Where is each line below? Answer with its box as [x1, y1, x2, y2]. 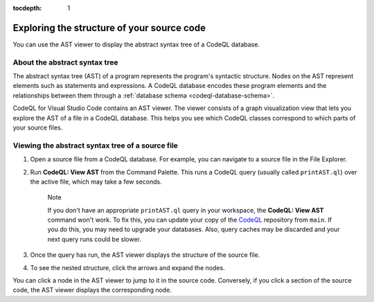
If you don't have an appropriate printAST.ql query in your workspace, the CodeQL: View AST [47, 206, 324, 214]
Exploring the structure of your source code [12, 21, 206, 34]
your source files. [12, 123, 63, 132]
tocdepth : [12, 4, 42, 12]
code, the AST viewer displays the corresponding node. [12, 286, 172, 294]
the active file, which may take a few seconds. [30, 177, 162, 186]
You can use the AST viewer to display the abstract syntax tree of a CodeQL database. [12, 40, 260, 48]
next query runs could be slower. [47, 235, 141, 243]
